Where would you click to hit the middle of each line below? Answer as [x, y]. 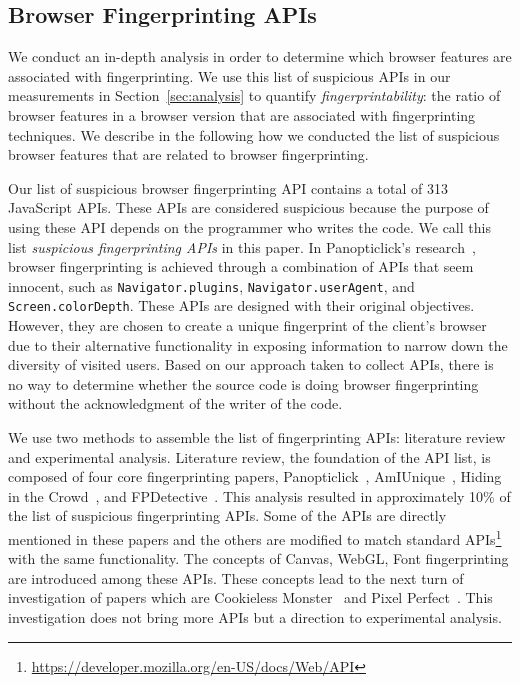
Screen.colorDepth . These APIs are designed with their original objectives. [241, 305]
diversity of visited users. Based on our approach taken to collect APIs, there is [251, 364]
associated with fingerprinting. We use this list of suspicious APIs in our [229, 75]
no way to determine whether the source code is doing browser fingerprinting [243, 383]
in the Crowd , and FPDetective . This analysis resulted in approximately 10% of [259, 495]
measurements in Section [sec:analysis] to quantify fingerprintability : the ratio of [254, 95]
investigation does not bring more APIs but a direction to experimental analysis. [255, 617]
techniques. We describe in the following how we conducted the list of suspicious [254, 134]
